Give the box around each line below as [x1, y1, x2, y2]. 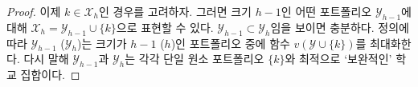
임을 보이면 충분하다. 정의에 [270, 18, 409, 35]
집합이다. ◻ [20, 66, 80, 83]
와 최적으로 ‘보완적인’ [285, 50, 392, 67]
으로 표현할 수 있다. [116, 18, 214, 35]
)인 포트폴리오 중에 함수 [170, 34, 290, 51]
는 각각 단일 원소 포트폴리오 [125, 50, 264, 67]
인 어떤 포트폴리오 [281, 3, 372, 19]
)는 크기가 [76, 34, 127, 51]
